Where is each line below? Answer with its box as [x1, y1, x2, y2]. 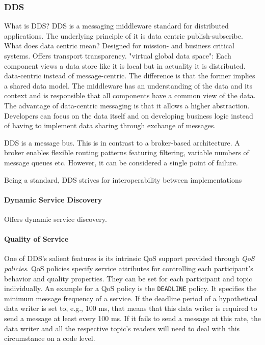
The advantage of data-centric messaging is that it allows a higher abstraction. [4, 100, 250, 110]
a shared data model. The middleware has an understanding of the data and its [4, 80, 252, 91]
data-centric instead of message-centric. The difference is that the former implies [4, 70, 255, 81]
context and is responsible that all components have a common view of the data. [4, 90, 256, 101]
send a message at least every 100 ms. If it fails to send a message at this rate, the [4, 312, 261, 323]
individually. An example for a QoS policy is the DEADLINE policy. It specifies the [4, 283, 257, 294]
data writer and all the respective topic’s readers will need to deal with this [4, 323, 240, 333]
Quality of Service [4, 234, 69, 244]
